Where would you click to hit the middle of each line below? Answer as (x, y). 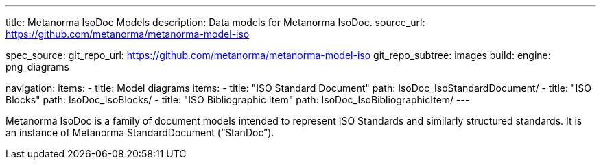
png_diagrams (38, 67)
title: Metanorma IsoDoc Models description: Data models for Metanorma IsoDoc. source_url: (215, 22)
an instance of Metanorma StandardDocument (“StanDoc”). (140, 132)
